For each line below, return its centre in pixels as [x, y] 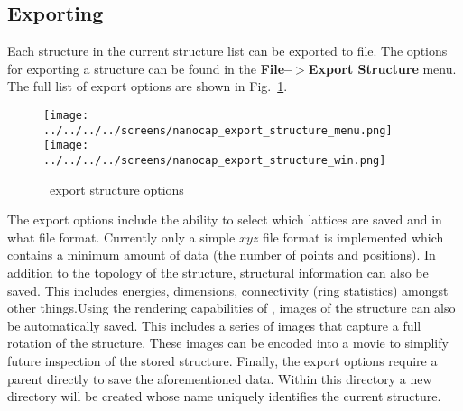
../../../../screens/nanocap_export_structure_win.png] [215, 160]
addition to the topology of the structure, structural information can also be [218, 272]
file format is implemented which [353, 237]
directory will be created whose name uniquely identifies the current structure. [224, 396]
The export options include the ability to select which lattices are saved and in [225, 219]
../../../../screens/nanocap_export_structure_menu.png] [218, 130]
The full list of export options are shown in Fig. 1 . [148, 86]
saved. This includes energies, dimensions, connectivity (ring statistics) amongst [228, 290]
